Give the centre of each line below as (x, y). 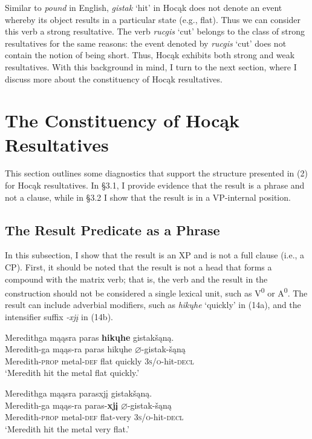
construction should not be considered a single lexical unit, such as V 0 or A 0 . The (156, 292)
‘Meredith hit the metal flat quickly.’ (72, 373)
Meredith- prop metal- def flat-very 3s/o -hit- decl (94, 417)
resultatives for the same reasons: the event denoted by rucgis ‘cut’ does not (146, 43)
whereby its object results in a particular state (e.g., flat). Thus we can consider (153, 19)
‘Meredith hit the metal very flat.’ (67, 428)
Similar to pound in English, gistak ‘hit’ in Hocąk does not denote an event (144, 7)
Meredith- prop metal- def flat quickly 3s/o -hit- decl (99, 360)
